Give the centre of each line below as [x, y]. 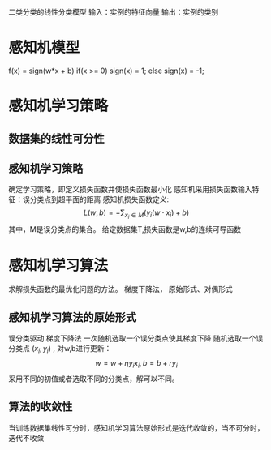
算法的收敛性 [41, 407]
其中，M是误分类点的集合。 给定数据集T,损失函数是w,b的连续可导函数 [125, 229]
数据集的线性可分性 [56, 138]
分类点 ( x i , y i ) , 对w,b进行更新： [60, 349]
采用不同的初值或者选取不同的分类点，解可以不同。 [94, 379]
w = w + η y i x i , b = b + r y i [136, 364]
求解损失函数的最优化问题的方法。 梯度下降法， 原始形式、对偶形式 [120, 289]
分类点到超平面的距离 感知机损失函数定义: [99, 199]
